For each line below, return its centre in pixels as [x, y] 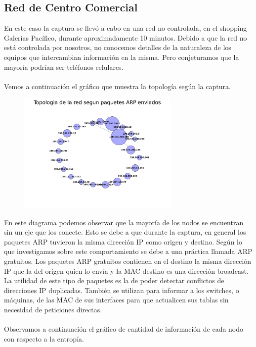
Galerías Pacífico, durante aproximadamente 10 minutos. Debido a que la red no [126, 37]
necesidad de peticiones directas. [53, 309]
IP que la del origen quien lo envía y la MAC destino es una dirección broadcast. [126, 271]
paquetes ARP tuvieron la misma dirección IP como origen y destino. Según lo [123, 241]
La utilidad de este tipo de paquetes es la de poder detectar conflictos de [114, 280]
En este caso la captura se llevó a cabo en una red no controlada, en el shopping [126, 28]
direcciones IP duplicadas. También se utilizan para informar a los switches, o [122, 290]
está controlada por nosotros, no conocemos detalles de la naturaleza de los [118, 47]
